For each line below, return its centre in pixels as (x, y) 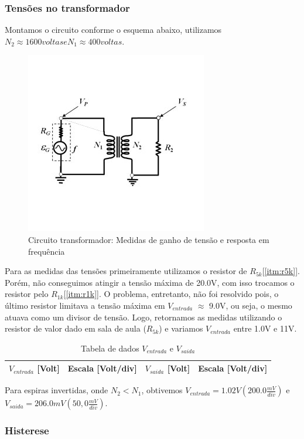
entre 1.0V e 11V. (265, 328)
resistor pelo (27, 294)
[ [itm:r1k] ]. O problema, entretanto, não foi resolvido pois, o (171, 294)
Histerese (27, 430)
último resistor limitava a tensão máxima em (85, 305)
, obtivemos (162, 390)
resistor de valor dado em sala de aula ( (76, 328)
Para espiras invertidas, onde (57, 390)
